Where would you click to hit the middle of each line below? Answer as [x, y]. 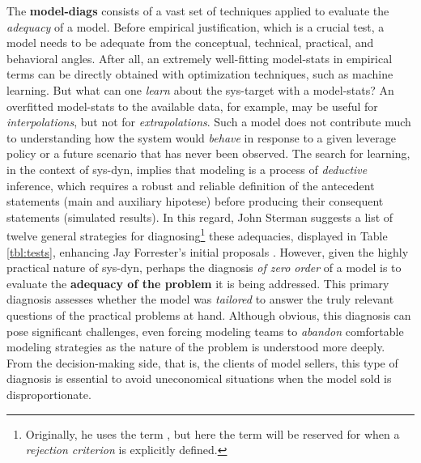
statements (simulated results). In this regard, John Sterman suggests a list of [200, 217]
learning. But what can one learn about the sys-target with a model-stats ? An [200, 89]
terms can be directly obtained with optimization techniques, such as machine [200, 74]
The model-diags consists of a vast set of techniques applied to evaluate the [198, 11]
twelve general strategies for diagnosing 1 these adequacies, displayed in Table [197, 234]
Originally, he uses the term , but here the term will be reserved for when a [213, 433]
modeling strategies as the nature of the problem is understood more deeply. [196, 347]
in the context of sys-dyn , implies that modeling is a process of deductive [187, 169]
